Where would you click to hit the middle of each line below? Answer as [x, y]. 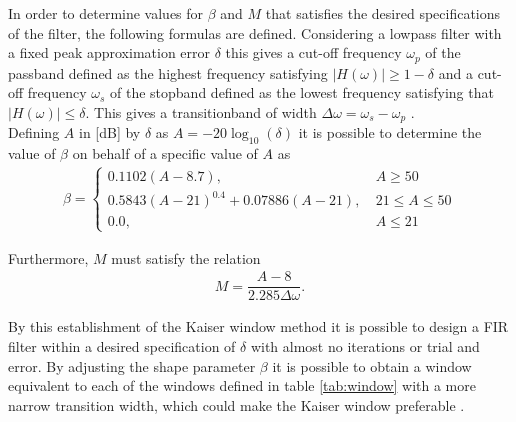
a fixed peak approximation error [109, 52]
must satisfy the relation [186, 257]
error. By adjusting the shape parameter [132, 365]
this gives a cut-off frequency [313, 52]
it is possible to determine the [390, 132]
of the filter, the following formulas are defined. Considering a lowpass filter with [255, 32]
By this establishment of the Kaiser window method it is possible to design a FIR [258, 326]
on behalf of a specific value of [165, 153]
